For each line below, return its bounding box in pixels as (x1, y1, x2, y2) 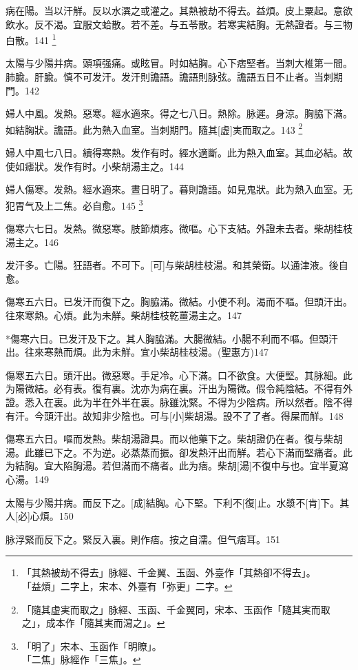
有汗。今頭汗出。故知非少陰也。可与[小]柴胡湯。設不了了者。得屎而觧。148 (6, 408, 344, 423)
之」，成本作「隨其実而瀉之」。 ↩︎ (21, 616, 165, 630)
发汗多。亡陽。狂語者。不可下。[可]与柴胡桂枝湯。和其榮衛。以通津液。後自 (6, 258, 348, 272)
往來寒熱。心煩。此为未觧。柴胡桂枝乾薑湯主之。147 (6, 308, 242, 323)
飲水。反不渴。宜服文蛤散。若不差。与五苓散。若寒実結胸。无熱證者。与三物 (6, 17, 352, 31)
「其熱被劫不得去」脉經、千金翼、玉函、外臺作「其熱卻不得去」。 (21, 565, 316, 580)
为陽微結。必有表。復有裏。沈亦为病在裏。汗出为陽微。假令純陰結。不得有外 (6, 381, 352, 396)
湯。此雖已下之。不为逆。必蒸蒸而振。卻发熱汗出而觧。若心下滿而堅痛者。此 (6, 445, 352, 459)
